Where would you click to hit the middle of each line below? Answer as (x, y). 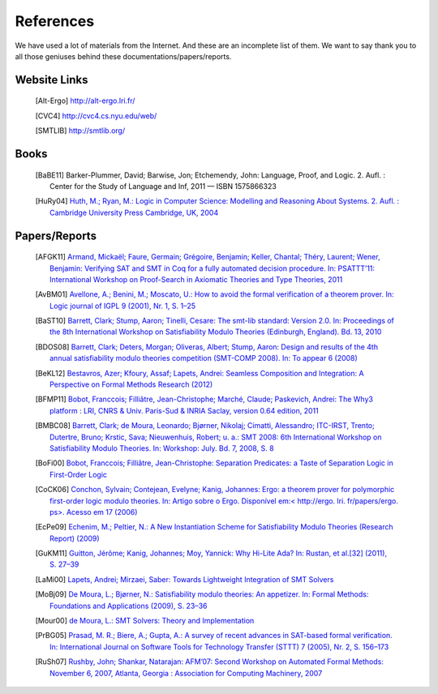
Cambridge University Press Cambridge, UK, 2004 (134, 212)
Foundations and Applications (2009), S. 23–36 (129, 606)
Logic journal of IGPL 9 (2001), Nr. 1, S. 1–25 (123, 306)
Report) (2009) (75, 538)
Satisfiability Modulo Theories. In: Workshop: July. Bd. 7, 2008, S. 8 (162, 448)
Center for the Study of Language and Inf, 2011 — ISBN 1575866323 (163, 186)
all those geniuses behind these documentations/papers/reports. (123, 56)
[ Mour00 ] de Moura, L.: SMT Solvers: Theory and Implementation (145, 621)
